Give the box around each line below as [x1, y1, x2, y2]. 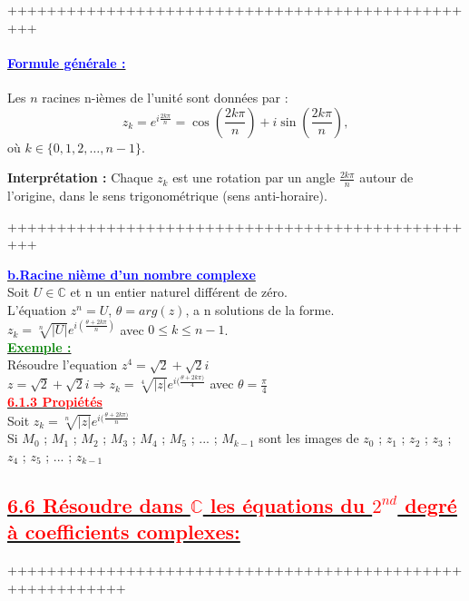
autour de [359, 168, 414, 187]
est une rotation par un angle [172, 168, 336, 187]
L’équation [7, 300, 67, 319]
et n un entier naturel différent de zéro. [70, 282, 288, 301]
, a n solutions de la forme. [185, 300, 335, 319]
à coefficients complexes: [7, 517, 240, 546]
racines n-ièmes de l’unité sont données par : [42, 87, 288, 106]
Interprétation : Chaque [7, 168, 153, 187]
